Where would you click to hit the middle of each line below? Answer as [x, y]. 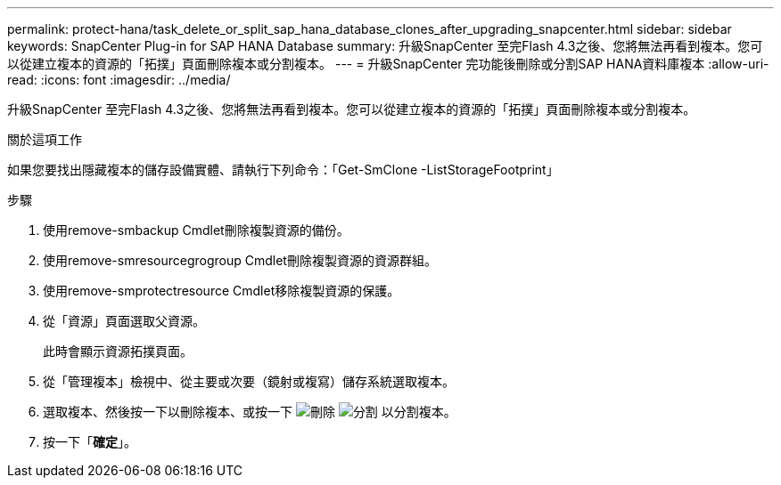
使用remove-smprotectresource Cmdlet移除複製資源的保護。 [222, 291]
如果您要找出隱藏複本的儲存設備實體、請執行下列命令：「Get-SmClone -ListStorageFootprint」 [283, 170]
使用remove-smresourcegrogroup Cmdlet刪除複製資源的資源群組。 [240, 260]
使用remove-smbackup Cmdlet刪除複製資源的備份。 [196, 230]
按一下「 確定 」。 [90, 442]
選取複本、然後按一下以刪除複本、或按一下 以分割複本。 [250, 412]
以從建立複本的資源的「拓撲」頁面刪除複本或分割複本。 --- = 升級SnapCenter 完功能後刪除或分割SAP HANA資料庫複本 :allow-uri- [388, 64]
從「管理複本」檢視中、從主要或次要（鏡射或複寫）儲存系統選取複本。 [249, 381]
